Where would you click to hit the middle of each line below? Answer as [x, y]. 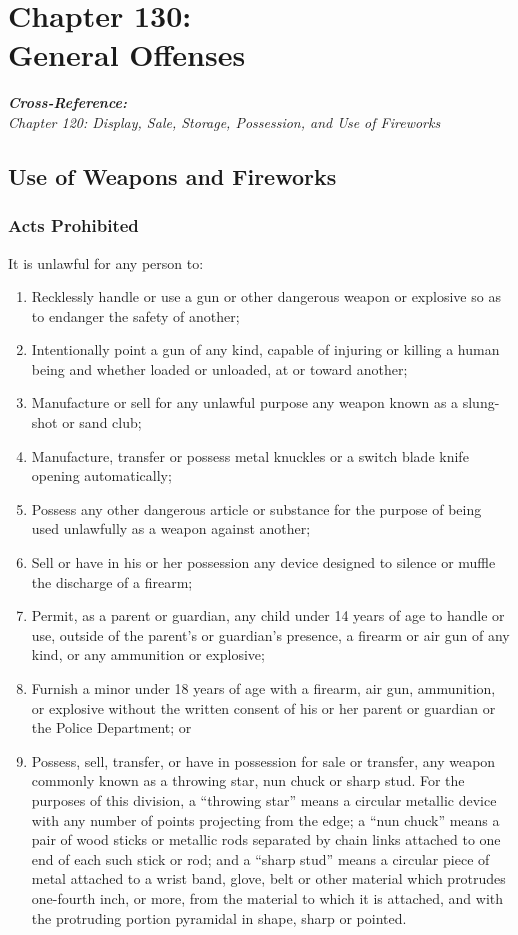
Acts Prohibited [73, 225]
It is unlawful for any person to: [106, 262]
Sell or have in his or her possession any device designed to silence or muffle [263, 562]
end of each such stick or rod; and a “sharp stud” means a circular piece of [260, 858]
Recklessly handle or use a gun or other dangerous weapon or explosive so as [266, 296]
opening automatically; [101, 475]
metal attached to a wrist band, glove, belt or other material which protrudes [268, 878]
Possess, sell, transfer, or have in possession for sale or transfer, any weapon [263, 760]
